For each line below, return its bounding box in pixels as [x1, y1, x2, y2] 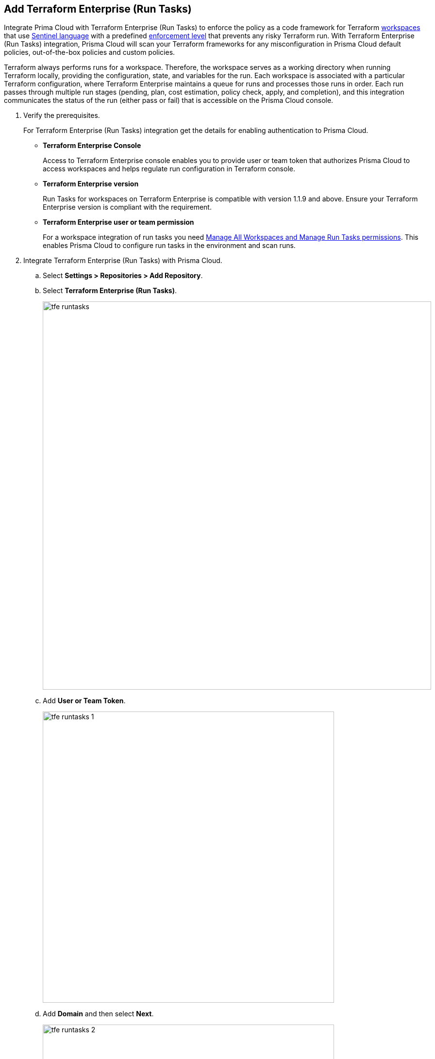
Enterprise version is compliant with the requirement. [43, 203, 212, 212]
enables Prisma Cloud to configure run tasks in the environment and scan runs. [43, 241, 296, 250]
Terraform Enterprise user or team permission [43, 218, 194, 227]
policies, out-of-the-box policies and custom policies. [4, 48, 175, 57]
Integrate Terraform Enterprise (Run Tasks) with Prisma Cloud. [23, 256, 222, 265]
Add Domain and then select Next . [43, 1009, 154, 1018]
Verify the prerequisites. [23, 111, 100, 120]
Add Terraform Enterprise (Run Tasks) [4, 3, 192, 15]
